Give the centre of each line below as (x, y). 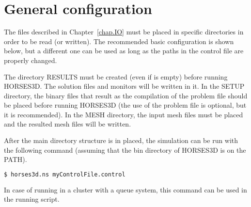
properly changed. (31, 60)
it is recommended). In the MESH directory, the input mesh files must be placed (124, 114)
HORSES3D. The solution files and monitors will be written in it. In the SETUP (124, 86)
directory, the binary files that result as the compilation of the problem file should (126, 95)
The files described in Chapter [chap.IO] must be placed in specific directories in (124, 32)
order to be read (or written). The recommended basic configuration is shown (119, 41)
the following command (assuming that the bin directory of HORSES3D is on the (125, 150)
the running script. (32, 199)
